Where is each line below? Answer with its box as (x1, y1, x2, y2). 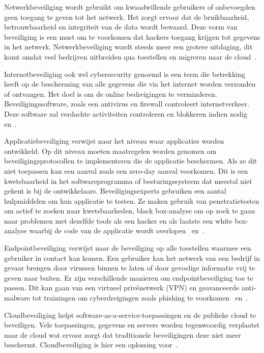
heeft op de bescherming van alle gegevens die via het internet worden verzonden (4, 78, 256, 89)
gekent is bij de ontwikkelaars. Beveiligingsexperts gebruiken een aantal (4, 185, 226, 196)
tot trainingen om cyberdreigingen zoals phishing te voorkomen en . (32, 292, 248, 303)
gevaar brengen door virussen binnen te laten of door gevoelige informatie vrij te (4, 262, 255, 273)
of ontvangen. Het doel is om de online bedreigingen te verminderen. (4, 88, 217, 99)
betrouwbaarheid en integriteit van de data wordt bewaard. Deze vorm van (4, 21, 238, 32)
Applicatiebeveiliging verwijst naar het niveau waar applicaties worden (4, 135, 224, 146)
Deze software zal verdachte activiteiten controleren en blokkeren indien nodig (4, 108, 248, 119)
